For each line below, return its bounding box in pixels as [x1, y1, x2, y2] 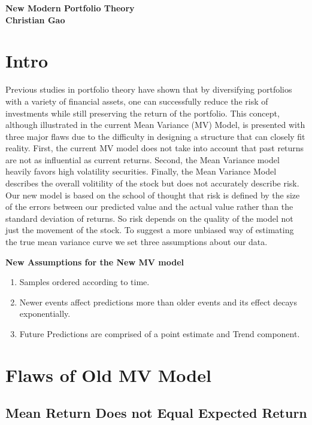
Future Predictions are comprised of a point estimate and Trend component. [19, 328, 300, 340]
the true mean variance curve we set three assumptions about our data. [5, 236, 268, 248]
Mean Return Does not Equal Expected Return [5, 403, 307, 422]
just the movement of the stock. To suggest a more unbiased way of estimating [5, 224, 294, 236]
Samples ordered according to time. [19, 276, 150, 288]
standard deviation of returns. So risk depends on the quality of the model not [5, 212, 293, 224]
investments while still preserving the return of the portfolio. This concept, [5, 106, 280, 119]
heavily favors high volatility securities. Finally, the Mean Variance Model [5, 165, 277, 178]
